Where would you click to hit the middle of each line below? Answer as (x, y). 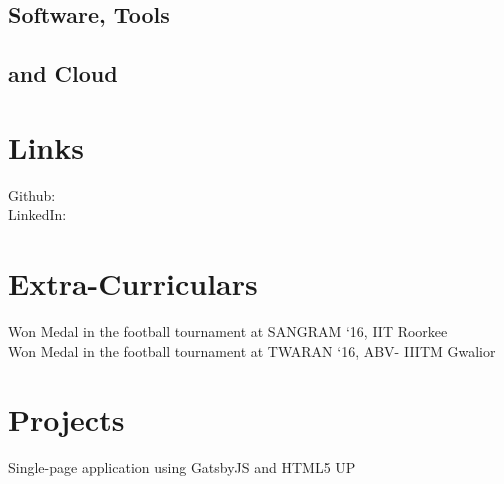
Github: (32, 194)
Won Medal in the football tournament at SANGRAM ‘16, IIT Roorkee (228, 331)
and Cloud (63, 73)
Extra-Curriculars (133, 283)
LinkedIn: (37, 214)
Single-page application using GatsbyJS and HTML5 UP (182, 467)
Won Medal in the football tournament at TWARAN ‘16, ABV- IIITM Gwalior (252, 350)
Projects (66, 419)
